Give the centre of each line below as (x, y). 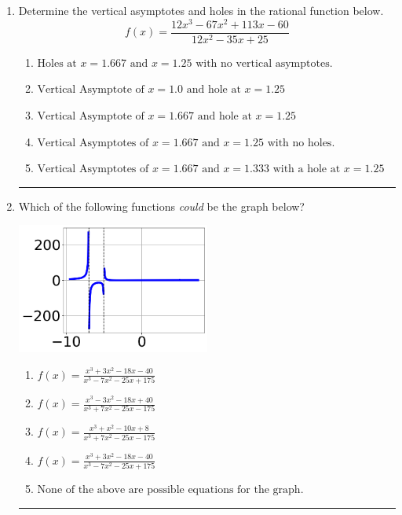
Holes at (57, 63)
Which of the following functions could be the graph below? (161, 206)
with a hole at (307, 169)
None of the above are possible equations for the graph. (170, 490)
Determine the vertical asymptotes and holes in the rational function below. (201, 10)
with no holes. (301, 143)
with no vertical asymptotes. (264, 63)
